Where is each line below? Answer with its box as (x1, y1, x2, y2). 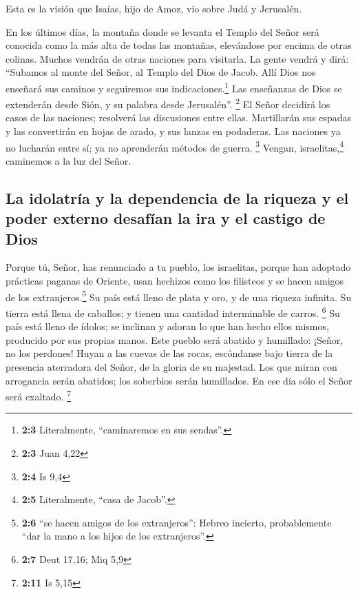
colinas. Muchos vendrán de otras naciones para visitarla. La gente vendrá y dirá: (6, 51, 349, 65)
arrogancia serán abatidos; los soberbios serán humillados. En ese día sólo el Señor (6, 373, 352, 387)
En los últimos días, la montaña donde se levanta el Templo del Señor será (6, 24, 319, 39)
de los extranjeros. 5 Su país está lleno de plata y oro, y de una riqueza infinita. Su (6, 287, 352, 304)
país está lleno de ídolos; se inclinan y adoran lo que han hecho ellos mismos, (6, 319, 329, 334)
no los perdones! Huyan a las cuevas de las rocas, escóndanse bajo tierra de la (6, 346, 333, 360)
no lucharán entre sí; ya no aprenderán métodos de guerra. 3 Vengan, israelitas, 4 (6, 138, 344, 154)
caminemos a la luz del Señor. (6, 153, 131, 167)
